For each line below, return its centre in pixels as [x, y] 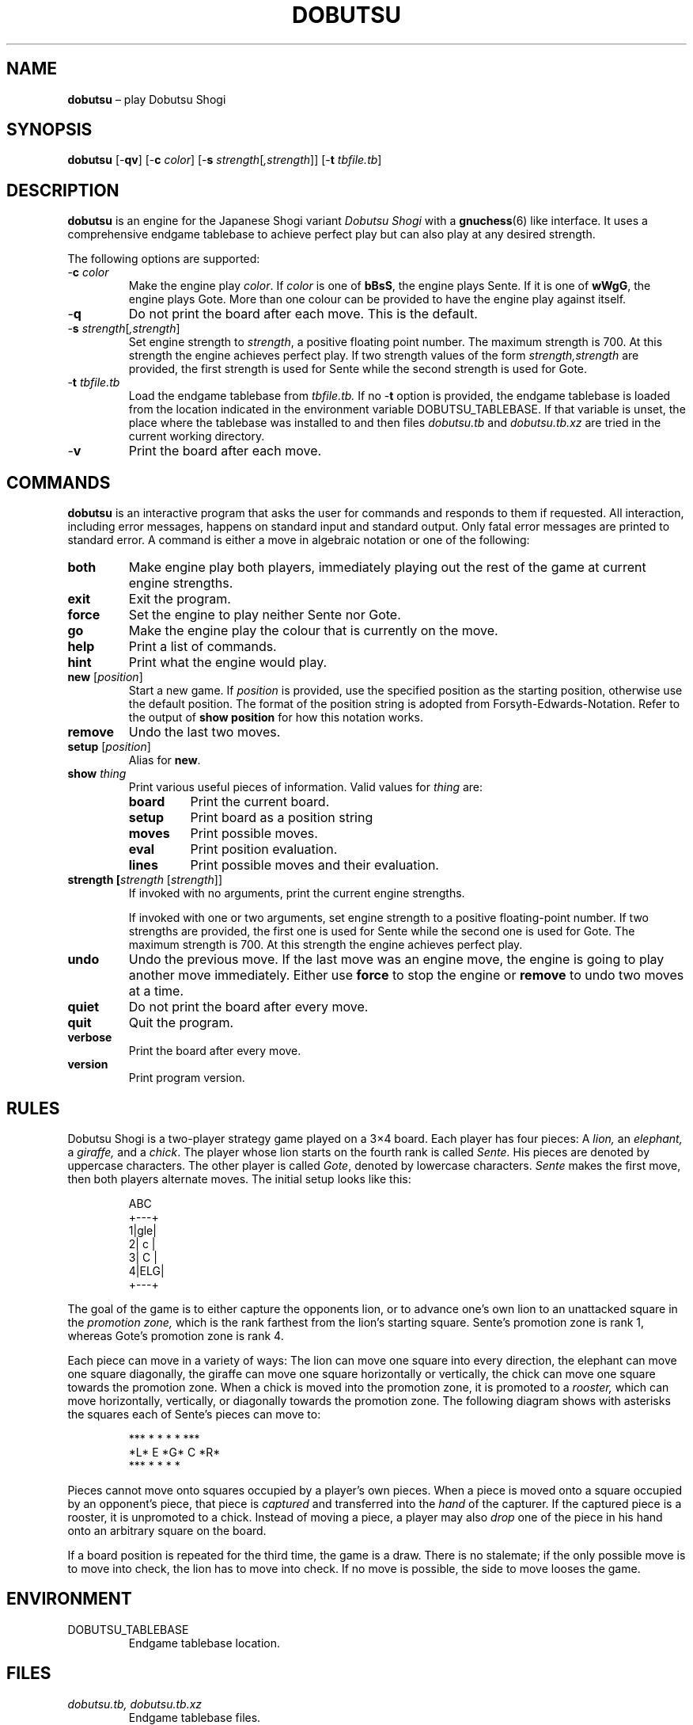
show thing [97, 774]
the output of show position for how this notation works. [276, 718]
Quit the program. [181, 1023]
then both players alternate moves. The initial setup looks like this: [239, 1179]
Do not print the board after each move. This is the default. [303, 314]
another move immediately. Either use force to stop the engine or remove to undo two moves [406, 975]
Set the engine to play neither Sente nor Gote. [265, 615]
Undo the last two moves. [204, 732]
